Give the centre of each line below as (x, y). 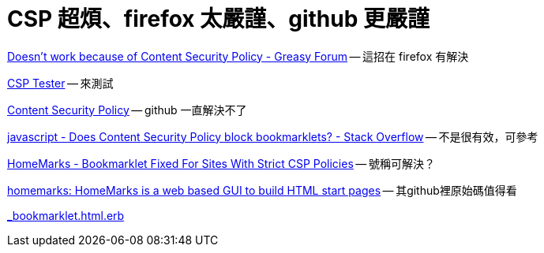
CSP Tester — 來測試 (60, 83)
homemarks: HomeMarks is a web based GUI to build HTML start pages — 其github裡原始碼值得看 (262, 190)
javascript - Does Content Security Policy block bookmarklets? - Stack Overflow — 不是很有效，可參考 (273, 136)
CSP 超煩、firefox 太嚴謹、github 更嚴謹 (218, 19)
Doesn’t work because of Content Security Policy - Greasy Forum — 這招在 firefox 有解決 (238, 56)
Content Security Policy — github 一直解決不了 (127, 110)
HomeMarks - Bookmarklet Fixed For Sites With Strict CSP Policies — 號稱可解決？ (221, 163)
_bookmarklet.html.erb (66, 215)
